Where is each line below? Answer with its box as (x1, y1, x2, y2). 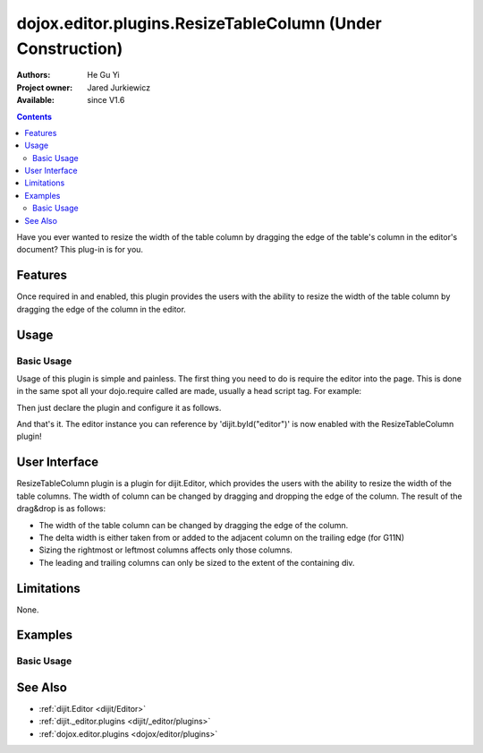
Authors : (16, 70, 51, 81)
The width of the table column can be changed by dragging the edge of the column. (38, 519, 349, 530)
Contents (16, 111, 53, 122)
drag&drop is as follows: (16, 503, 106, 514)
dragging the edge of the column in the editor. (16, 304, 187, 314)
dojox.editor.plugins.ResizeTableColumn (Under (16, 13, 382, 33)
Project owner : (16, 81, 73, 93)
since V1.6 (87, 95, 125, 106)
